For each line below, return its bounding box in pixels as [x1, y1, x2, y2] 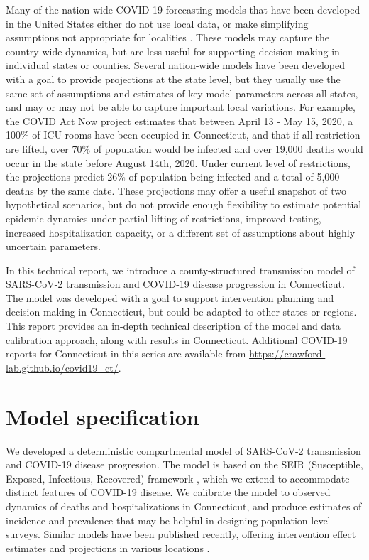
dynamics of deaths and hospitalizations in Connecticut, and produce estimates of [6, 498, 362, 513]
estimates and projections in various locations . [6, 540, 210, 555]
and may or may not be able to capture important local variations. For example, [6, 99, 356, 114]
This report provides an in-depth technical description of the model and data [6, 318, 341, 333]
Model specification [6, 402, 199, 431]
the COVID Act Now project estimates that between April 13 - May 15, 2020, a [6, 113, 353, 128]
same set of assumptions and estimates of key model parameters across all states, [6, 85, 358, 100]
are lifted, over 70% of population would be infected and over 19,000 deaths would [6, 141, 363, 156]
